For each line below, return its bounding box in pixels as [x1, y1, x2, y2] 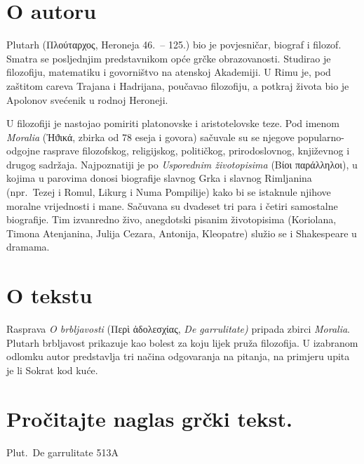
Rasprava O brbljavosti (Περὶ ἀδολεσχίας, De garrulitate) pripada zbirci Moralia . [6, 322, 350, 336]
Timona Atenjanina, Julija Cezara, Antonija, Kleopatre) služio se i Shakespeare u [6, 225, 357, 240]
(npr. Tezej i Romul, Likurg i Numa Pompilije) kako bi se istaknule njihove [6, 185, 331, 199]
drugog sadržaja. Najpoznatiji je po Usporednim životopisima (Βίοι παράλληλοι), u [6, 157, 358, 171]
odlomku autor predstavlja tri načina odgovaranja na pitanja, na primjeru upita [6, 349, 350, 364]
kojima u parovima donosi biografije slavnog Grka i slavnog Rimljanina [6, 171, 312, 185]
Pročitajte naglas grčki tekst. [6, 404, 292, 432]
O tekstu [6, 281, 93, 310]
